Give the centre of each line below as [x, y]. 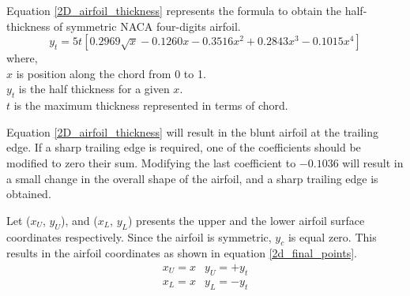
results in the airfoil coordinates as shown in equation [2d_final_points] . [182, 253]
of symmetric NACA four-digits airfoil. [147, 26]
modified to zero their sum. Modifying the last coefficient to [151, 162]
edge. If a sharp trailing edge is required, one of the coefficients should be [184, 147]
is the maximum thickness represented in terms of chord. [151, 105]
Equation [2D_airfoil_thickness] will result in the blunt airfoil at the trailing [193, 131]
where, [22, 58]
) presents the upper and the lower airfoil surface [246, 220]
